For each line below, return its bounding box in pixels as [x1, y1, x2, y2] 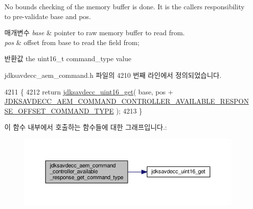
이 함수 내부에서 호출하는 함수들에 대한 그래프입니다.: [4, 122, 167, 132]
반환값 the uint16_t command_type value [4, 53, 132, 64]
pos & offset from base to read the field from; [4, 37, 139, 47]
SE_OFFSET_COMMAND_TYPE [4, 105, 114, 116]
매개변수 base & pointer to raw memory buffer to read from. [4, 27, 185, 38]
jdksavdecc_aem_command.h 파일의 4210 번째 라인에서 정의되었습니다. [4, 70, 222, 80]
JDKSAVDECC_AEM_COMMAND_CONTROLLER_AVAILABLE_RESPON [4, 96, 249, 106]
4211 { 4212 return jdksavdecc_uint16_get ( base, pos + [4, 86, 173, 96]
